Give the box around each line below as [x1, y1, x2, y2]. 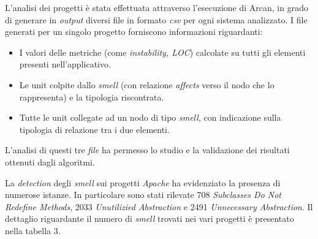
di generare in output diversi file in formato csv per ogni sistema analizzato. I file [5, 13, 308, 26]
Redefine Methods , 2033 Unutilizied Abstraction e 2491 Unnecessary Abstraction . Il [5, 200, 313, 213]
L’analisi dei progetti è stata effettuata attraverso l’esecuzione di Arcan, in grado [5, 1, 308, 13]
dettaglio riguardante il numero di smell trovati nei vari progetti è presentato [5, 212, 294, 225]
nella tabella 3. [5, 224, 61, 237]
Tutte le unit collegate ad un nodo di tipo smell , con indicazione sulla [19, 111, 281, 124]
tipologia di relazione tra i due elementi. [19, 123, 170, 135]
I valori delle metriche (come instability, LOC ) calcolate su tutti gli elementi [19, 45, 306, 58]
